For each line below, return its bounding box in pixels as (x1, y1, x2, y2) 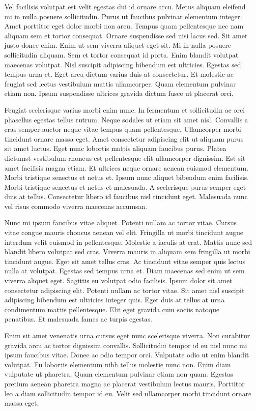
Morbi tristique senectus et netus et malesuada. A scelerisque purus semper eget (4, 181, 246, 192)
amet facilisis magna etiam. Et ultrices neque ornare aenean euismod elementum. (4, 162, 249, 173)
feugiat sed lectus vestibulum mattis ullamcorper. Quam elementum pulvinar (4, 78, 236, 88)
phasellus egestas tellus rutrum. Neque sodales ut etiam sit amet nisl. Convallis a (4, 114, 248, 124)
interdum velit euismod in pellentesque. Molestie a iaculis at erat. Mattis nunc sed (4, 236, 252, 247)
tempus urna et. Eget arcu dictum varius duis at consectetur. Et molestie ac (4, 69, 234, 79)
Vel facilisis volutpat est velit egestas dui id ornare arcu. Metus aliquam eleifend (4, 1, 246, 11)
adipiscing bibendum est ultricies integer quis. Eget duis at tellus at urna (4, 294, 225, 305)
